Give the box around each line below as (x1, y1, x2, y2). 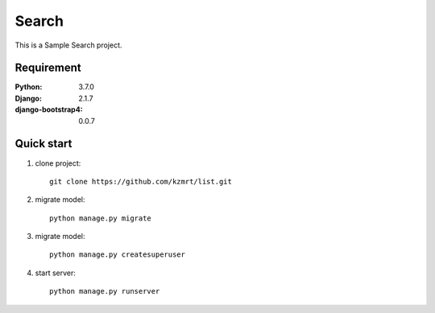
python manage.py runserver (49, 286, 160, 296)
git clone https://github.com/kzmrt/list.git (49, 177, 233, 186)
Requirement (14, 61, 82, 75)
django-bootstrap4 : (14, 105, 84, 114)
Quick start (14, 137, 72, 150)
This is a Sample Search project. (14, 40, 122, 50)
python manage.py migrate (49, 213, 152, 223)
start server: (35, 268, 77, 278)
